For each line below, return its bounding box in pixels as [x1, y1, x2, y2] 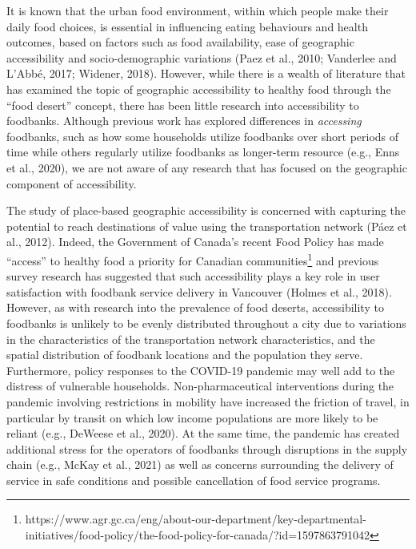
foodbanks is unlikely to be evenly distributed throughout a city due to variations [6, 314, 406, 331]
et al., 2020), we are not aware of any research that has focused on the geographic [6, 159, 407, 176]
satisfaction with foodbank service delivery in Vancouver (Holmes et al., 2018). [6, 283, 392, 300]
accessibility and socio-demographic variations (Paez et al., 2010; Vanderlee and [6, 49, 397, 66]
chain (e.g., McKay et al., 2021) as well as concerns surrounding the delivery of [6, 456, 394, 473]
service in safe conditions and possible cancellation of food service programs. [6, 471, 381, 488]
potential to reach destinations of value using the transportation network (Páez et [6, 217, 407, 234]
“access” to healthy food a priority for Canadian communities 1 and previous [6, 249, 379, 268]
